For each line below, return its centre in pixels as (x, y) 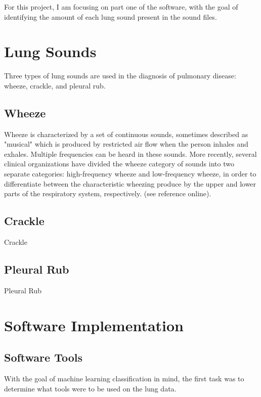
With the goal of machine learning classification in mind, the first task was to (124, 379)
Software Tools (43, 357)
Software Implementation (94, 325)
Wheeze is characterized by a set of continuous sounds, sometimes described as (126, 134)
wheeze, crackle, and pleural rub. (55, 85)
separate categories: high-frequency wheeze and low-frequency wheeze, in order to (130, 174)
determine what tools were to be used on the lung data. (90, 388)
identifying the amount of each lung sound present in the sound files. (111, 16)
